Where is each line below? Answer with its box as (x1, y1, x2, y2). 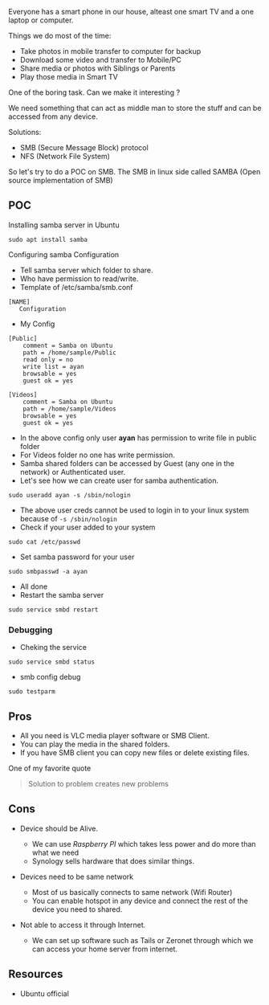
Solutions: (8, 128, 42, 137)
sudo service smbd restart (8, 606, 99, 614)
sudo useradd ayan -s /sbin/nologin (8, 491, 131, 499)
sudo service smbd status (8, 658, 95, 666)
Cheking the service (19, 643, 87, 652)
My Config (19, 319, 55, 329)
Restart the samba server (19, 590, 104, 599)
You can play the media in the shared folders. (19, 739, 170, 749)
